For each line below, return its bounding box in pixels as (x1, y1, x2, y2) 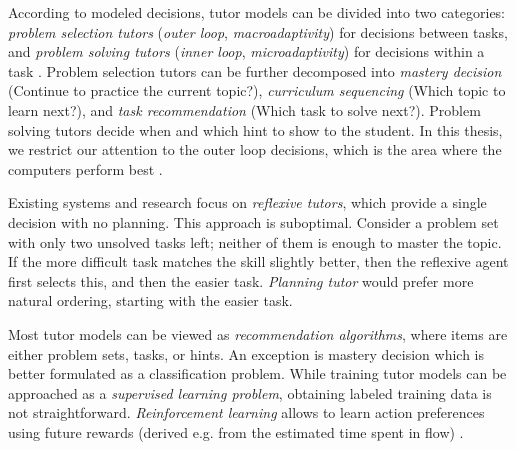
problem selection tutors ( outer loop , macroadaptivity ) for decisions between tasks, (8, 21, 508, 42)
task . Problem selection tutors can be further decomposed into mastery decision (8, 60, 502, 81)
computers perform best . (8, 158, 163, 179)
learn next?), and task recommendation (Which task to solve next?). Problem (8, 99, 481, 120)
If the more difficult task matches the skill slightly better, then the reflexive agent (8, 251, 509, 272)
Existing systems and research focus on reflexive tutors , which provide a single (8, 192, 487, 213)
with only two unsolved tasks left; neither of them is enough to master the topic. (8, 231, 502, 252)
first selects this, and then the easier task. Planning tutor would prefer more (8, 270, 474, 291)
